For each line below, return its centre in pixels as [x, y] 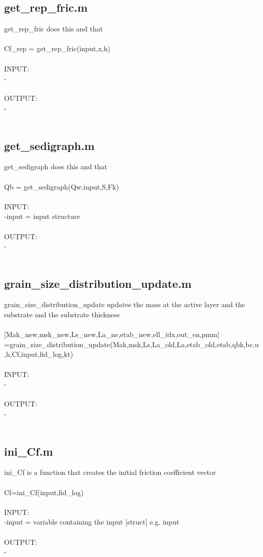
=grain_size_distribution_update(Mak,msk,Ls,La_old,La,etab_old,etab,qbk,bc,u [131, 344]
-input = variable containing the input [63, 522]
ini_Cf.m [29, 451]
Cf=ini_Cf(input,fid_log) [44, 492]
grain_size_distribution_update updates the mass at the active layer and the [125, 304]
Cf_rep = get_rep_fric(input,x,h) [57, 48]
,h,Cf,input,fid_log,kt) [39, 354]
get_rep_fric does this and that [54, 29]
